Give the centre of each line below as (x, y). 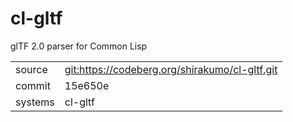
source (31, 69)
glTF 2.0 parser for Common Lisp (79, 46)
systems (35, 102)
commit (33, 85)
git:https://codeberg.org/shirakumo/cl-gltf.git (171, 69)
